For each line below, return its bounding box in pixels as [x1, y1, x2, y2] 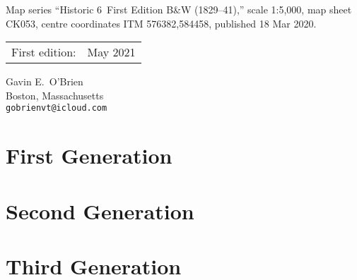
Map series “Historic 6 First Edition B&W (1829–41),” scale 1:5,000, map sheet [6, 2, 352, 16]
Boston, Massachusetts [6, 87, 104, 102]
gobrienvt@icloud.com [6, 103, 107, 114]
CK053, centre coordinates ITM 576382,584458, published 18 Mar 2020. [6, 16, 317, 30]
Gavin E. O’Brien [6, 74, 83, 89]
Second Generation [6, 196, 194, 225]
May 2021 [87, 44, 136, 61]
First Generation [6, 141, 172, 170]
